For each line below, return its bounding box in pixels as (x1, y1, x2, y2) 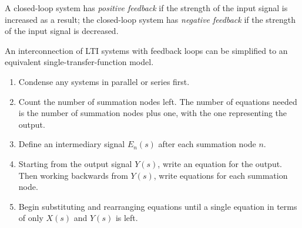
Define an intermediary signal (18, 138, 125, 150)
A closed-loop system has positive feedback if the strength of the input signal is (5, 2, 288, 13)
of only (18, 212, 43, 224)
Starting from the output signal (18, 157, 132, 169)
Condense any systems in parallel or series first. (18, 75, 190, 87)
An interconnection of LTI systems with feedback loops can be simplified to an (5, 44, 288, 56)
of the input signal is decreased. (5, 25, 119, 37)
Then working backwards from (18, 169, 128, 181)
